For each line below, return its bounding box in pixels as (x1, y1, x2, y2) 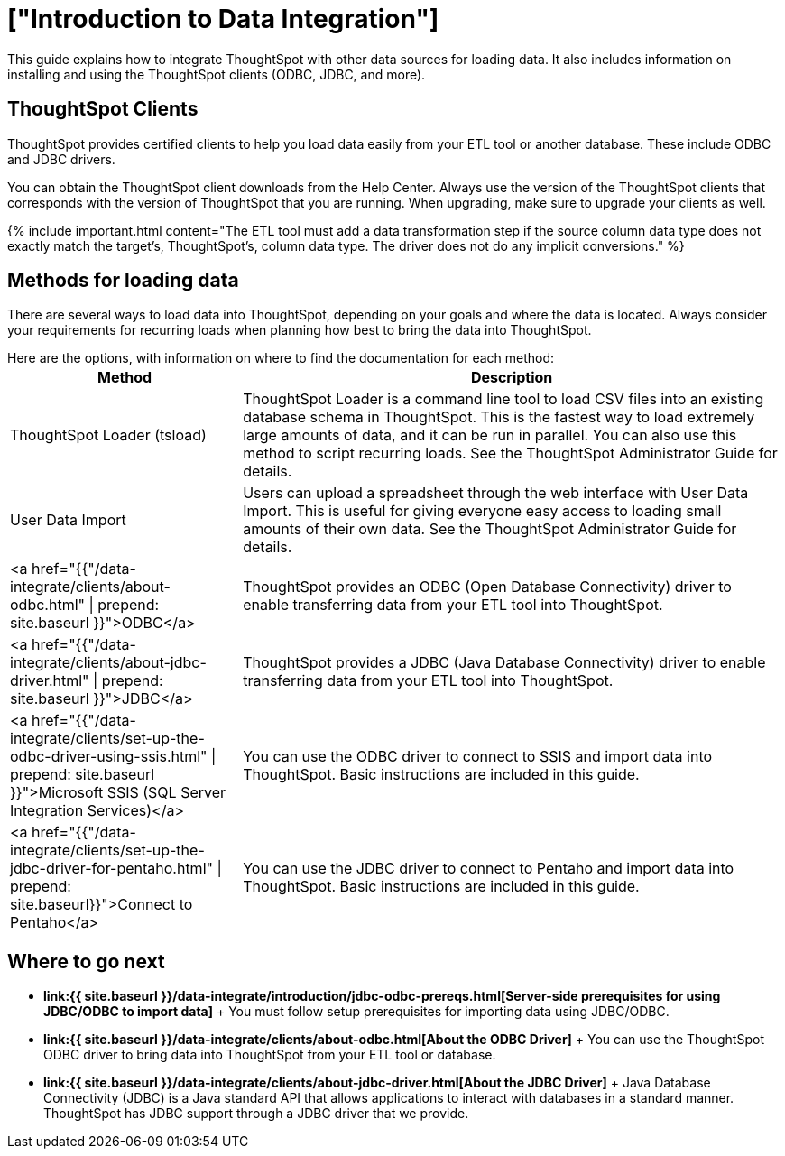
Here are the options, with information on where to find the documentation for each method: (7, 350, 555, 366)
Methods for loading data (7, 269, 239, 292)
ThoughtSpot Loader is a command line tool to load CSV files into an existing (243, 390, 764, 409)
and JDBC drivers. (7, 151, 115, 167)
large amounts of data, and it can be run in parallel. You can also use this (243, 426, 737, 445)
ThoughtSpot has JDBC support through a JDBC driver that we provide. (43, 1105, 469, 1122)
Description (470, 368, 553, 387)
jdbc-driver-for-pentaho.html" (10, 859, 213, 878)
